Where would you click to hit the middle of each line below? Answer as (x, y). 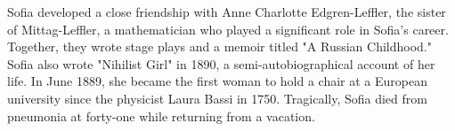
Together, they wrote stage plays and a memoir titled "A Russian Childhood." (219, 46)
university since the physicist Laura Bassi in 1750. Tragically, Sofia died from (217, 98)
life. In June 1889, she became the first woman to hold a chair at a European (217, 81)
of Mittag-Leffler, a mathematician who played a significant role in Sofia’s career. (228, 29)
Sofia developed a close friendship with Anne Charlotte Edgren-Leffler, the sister (227, 12)
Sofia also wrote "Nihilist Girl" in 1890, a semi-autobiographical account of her (221, 63)
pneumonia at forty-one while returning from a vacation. (161, 116)
